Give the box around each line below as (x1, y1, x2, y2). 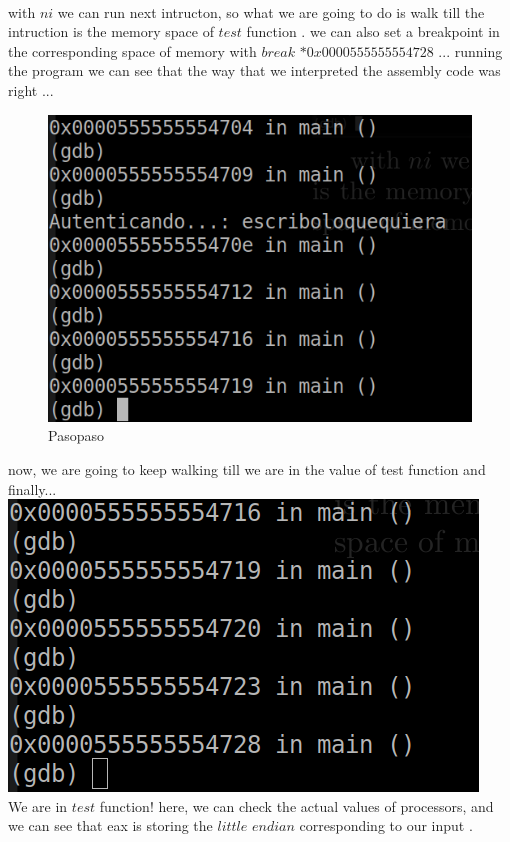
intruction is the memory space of (8, 21, 214, 42)
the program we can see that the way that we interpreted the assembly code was (8, 60, 501, 81)
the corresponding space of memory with (8, 40, 257, 61)
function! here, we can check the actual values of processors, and (99, 795, 494, 816)
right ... (8, 79, 54, 100)
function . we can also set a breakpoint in (246, 21, 500, 42)
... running (438, 40, 503, 61)
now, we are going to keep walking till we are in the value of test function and (8, 459, 486, 479)
